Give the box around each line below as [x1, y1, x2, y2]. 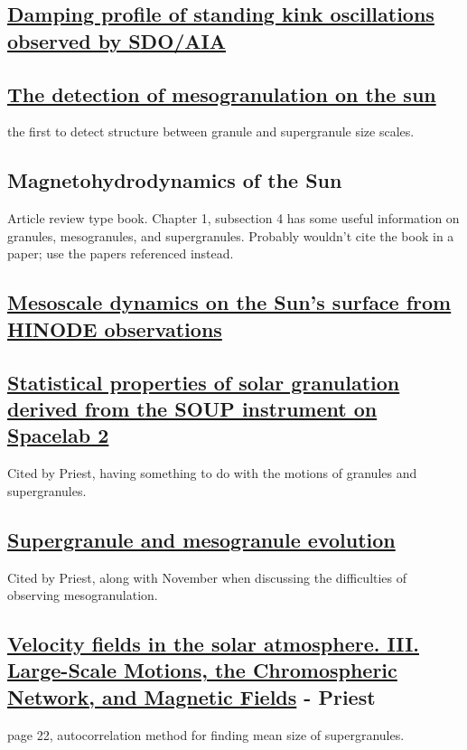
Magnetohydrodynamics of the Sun [7, 166, 342, 194]
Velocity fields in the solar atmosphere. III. [7, 630, 420, 658]
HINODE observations [7, 314, 222, 342]
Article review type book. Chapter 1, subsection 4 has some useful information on [7, 209, 460, 228]
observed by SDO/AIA [7, 26, 227, 54]
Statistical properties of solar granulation [7, 368, 400, 396]
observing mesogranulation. [7, 586, 158, 605]
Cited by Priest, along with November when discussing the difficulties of [7, 567, 407, 586]
